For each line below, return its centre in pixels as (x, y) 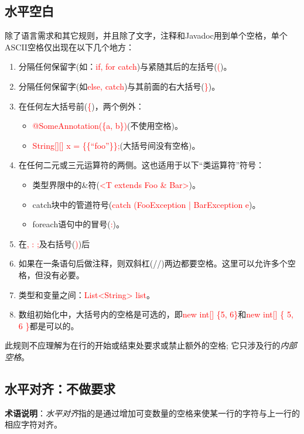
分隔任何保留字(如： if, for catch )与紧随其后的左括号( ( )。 (125, 66)
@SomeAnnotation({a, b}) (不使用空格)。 (107, 126)
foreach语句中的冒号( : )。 (78, 224)
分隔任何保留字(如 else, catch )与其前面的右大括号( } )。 (119, 86)
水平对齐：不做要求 (60, 388)
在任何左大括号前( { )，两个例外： (81, 106)
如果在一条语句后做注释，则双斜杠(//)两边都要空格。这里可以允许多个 (153, 263)
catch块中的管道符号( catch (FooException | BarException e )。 (146, 204)
